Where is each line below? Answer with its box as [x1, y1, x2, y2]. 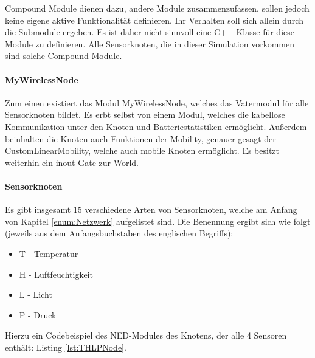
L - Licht [19, 288, 52, 301]
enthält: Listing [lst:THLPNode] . [5, 340, 126, 353]
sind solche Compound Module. [5, 49, 122, 62]
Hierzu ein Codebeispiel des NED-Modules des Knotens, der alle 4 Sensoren [5, 329, 287, 342]
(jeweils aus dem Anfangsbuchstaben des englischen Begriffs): [5, 227, 234, 239]
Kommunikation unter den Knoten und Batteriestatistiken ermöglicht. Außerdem [5, 120, 307, 133]
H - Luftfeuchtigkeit [19, 267, 93, 280]
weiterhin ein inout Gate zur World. [5, 156, 139, 168]
